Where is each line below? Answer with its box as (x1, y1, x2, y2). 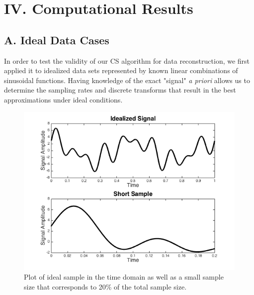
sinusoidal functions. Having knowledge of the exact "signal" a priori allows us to (4, 75, 250, 85)
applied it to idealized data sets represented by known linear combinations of (4, 65, 238, 76)
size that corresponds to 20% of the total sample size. (24, 281, 187, 292)
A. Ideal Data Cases (4, 32, 109, 47)
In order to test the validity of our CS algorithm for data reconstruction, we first (4, 55, 250, 66)
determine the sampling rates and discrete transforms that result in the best (4, 85, 236, 95)
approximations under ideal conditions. (4, 94, 123, 104)
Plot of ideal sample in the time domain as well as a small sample (24, 272, 224, 282)
